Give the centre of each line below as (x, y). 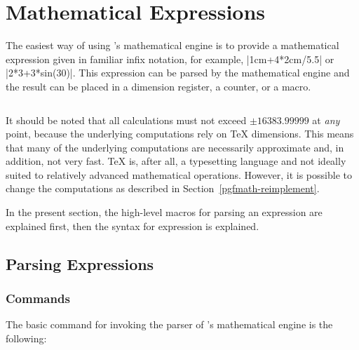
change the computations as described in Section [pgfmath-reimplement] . (163, 188)
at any (326, 120)
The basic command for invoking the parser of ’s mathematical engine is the (169, 324)
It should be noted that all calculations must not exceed (126, 120)
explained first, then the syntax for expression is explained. (133, 226)
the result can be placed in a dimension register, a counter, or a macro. (158, 86)
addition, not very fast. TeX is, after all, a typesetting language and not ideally (176, 161)
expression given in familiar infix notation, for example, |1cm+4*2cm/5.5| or (170, 59)
